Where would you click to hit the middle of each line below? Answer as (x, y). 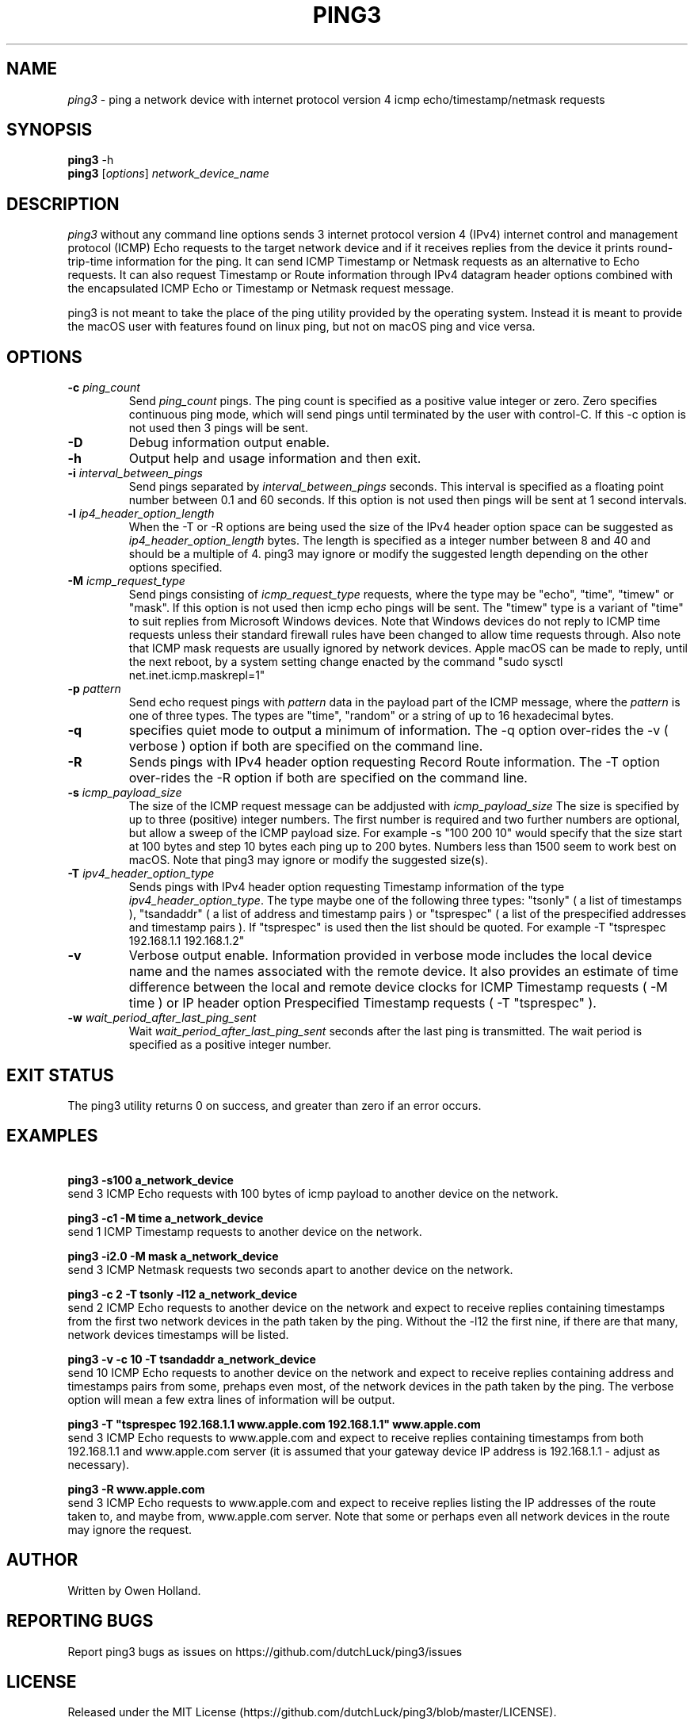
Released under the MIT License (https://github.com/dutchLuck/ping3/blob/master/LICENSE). (312, 1712)
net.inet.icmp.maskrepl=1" (197, 675)
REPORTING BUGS (80, 1621)
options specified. (175, 568)
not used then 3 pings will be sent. (218, 428)
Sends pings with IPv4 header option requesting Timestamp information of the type (347, 887)
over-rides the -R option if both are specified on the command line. (328, 778)
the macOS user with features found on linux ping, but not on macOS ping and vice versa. (301, 327)
